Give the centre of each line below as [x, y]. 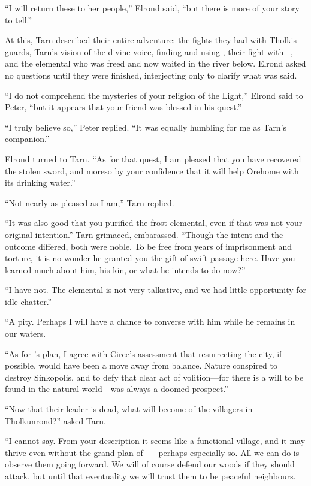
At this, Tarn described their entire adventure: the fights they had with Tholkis [151, 40]
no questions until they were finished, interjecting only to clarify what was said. [151, 75]
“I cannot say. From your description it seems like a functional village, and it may [155, 441]
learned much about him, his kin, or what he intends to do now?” [125, 269]
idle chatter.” [28, 301]
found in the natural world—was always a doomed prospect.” [117, 389]
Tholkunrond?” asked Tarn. [55, 420]
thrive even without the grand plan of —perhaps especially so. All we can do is [152, 452]
